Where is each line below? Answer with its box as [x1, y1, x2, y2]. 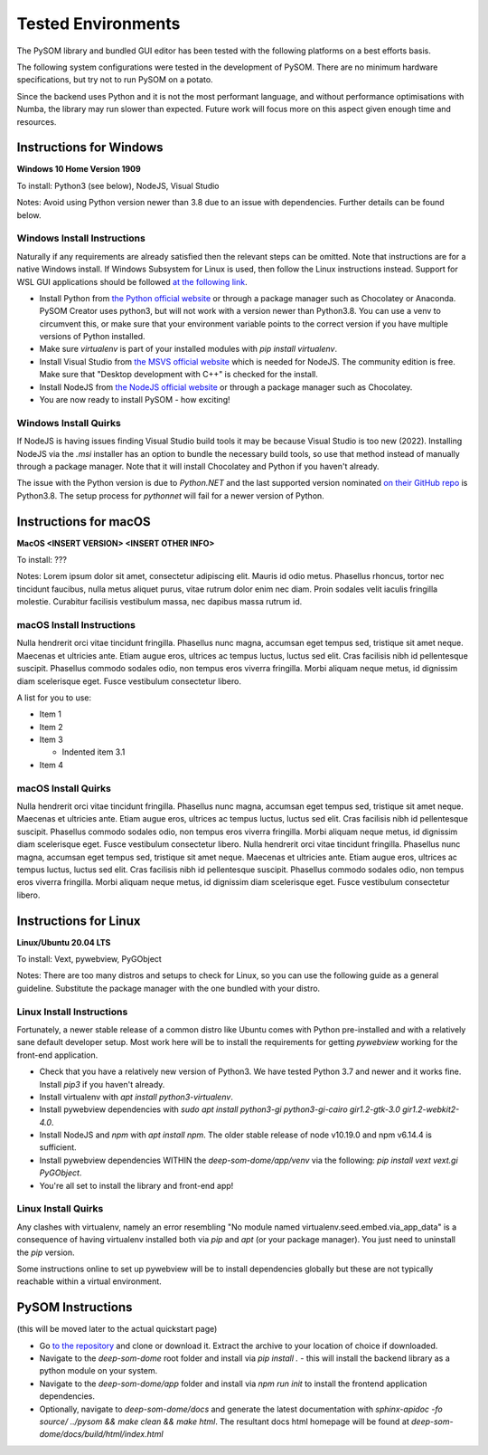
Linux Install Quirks [16, 1203, 104, 1215]
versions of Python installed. [39, 331, 145, 342]
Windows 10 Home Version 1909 [16, 164, 142, 175]
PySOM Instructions [16, 1299, 133, 1316]
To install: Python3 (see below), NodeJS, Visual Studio [16, 180, 220, 191]
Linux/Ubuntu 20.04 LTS [16, 937, 111, 947]
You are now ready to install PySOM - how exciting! [39, 395, 230, 405]
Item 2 [39, 721, 63, 732]
